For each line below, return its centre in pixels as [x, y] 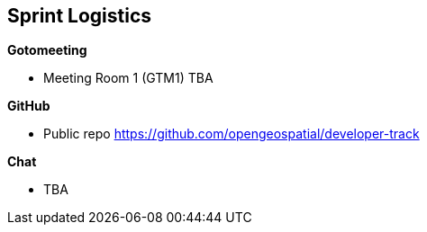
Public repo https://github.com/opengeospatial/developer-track [232, 134]
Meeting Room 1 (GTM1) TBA [128, 78]
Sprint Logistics [80, 16]
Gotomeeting [47, 50]
